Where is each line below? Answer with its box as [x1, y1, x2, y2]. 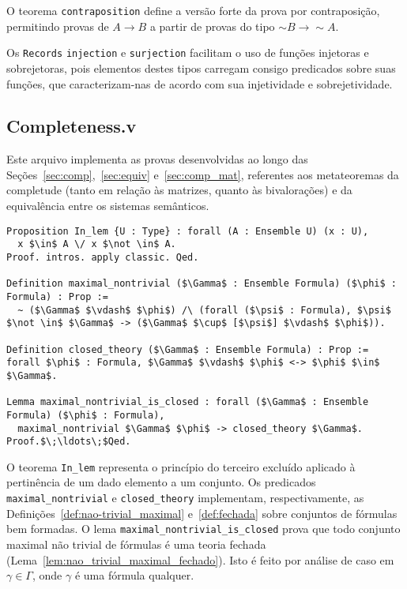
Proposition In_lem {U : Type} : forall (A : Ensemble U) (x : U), [6, 225, 369, 237]
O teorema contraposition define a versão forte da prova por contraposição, [6, 2, 380, 18]
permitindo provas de [6, 17, 109, 34]
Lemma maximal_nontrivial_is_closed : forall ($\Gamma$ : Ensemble [6, 396, 369, 408]
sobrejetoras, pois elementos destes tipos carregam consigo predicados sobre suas [6, 59, 396, 76]
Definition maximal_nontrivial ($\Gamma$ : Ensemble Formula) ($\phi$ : [6, 278, 397, 290]
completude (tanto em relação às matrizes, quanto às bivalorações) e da [6, 182, 352, 198]
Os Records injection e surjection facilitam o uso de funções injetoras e [6, 44, 369, 61]
